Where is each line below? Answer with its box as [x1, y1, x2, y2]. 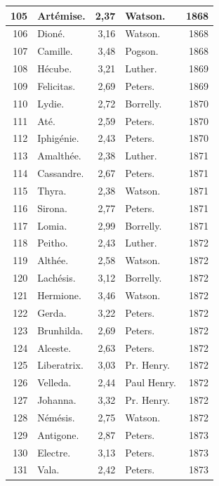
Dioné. [37, 26, 65, 41]
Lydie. [37, 96, 65, 110]
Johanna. [37, 393, 77, 407]
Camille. [37, 44, 73, 58]
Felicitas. [37, 78, 76, 93]
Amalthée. [37, 148, 81, 163]
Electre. [37, 445, 71, 459]
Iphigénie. [37, 131, 79, 145]
